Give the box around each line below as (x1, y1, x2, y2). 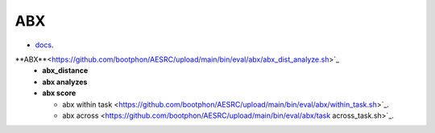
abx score (42, 88, 77, 98)
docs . (35, 40, 54, 50)
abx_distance (42, 66, 89, 75)
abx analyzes (42, 77, 88, 87)
